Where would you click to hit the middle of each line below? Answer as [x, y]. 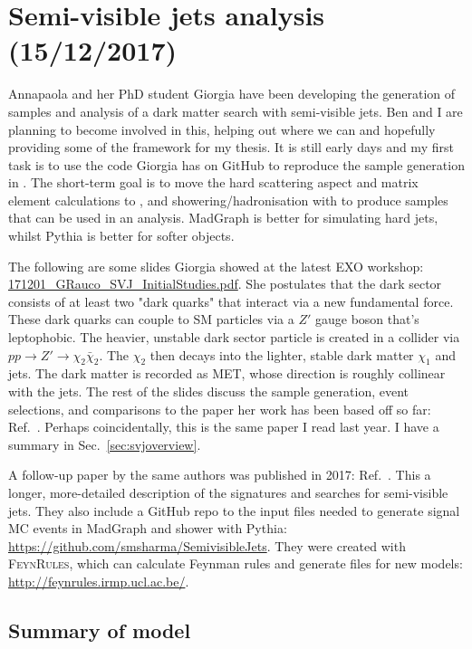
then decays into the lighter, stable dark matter [282, 354]
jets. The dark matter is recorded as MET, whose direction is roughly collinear [227, 373]
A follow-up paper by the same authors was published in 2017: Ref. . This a [220, 475]
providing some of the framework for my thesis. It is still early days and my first [231, 147]
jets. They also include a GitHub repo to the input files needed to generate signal [234, 510]
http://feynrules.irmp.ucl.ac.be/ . [99, 581]
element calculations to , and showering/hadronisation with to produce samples [228, 200]
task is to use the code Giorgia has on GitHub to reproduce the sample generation [236, 164]
